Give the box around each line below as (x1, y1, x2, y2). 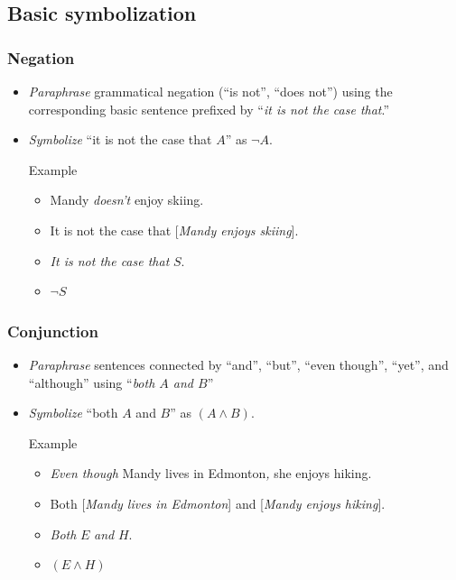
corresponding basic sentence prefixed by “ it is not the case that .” (28, 99, 390, 118)
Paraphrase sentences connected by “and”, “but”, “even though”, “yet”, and (28, 354, 449, 373)
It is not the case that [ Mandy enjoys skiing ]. (50, 220, 299, 239)
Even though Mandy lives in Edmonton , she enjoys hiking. (50, 464, 372, 483)
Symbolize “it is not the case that (28, 130, 212, 149)
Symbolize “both (28, 403, 118, 422)
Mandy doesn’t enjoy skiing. (50, 190, 204, 209)
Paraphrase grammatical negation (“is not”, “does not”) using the (28, 82, 393, 100)
